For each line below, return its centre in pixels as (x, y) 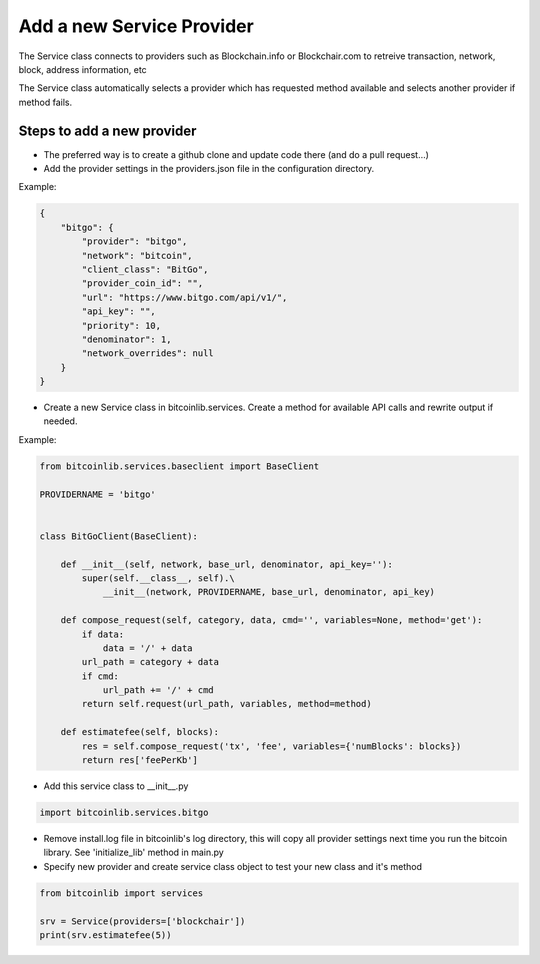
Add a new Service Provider (136, 26)
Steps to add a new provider (107, 130)
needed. (60, 421)
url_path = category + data (150, 662)
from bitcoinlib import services (121, 893)
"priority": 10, (121, 325)
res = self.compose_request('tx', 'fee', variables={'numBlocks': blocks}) (271, 746)
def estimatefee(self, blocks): (140, 732)
